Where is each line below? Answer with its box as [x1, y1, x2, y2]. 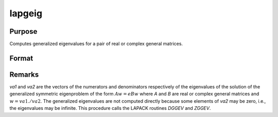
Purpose [9, 27, 38, 36]
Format [9, 54, 33, 62]
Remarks [9, 70, 39, 79]
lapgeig [9, 8, 43, 19]
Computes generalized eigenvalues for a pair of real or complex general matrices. [9, 41, 183, 47]
